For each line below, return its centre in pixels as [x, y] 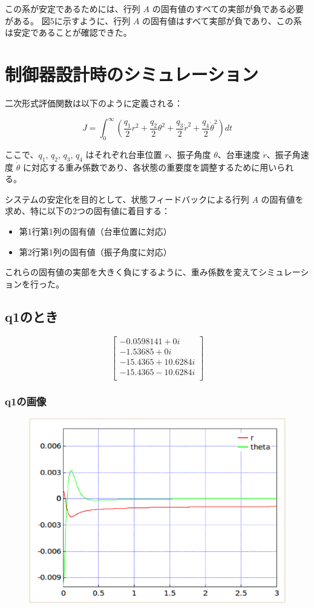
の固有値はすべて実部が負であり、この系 [222, 20]
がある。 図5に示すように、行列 [68, 20]
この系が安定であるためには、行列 [73, 8]
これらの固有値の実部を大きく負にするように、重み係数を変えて [132, 272]
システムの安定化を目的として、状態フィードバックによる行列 [127, 199]
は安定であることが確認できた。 [68, 32]
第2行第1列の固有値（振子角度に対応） [95, 251]
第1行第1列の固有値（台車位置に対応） [95, 231]
